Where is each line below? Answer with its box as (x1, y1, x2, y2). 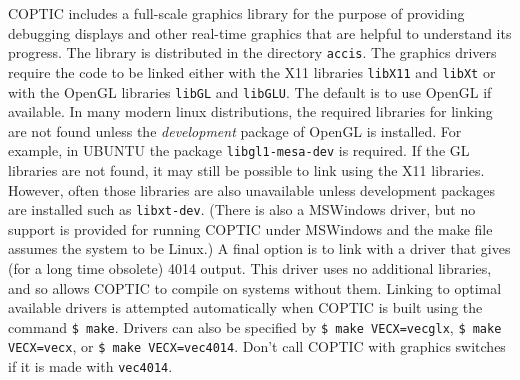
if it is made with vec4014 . (8, 356, 173, 377)
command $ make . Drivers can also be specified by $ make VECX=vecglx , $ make (8, 316, 502, 337)
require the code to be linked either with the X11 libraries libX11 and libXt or (8, 61, 496, 82)
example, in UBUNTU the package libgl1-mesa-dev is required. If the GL (8, 140, 470, 161)
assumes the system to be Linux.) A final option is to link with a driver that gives (8, 238, 511, 259)
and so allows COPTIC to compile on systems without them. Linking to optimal (8, 277, 502, 298)
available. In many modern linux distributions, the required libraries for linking (8, 101, 493, 122)
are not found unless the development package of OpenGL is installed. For (8, 120, 462, 141)
